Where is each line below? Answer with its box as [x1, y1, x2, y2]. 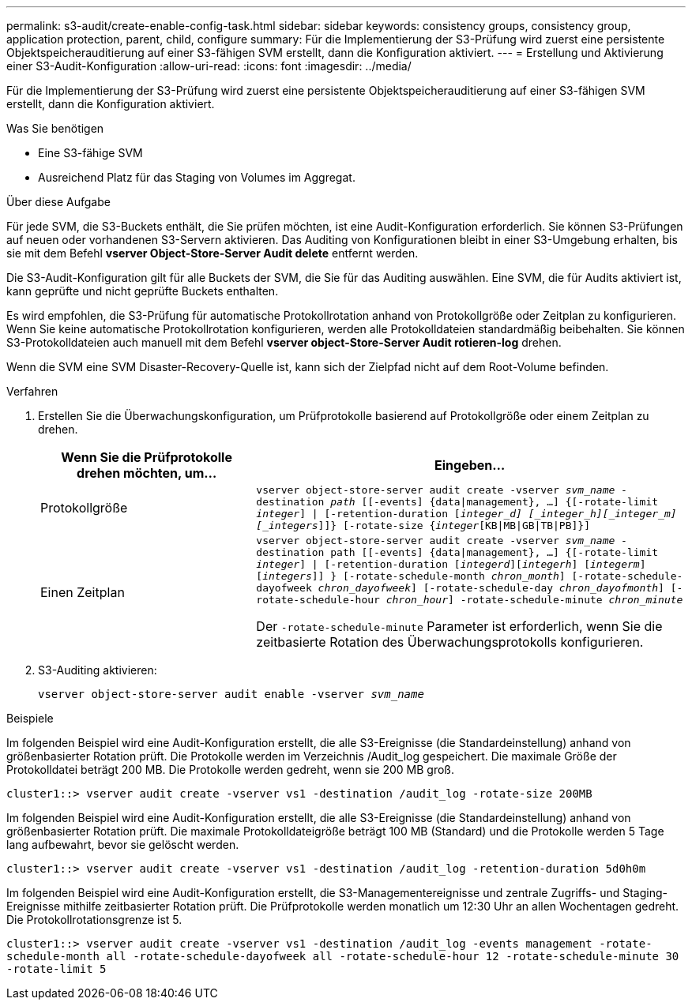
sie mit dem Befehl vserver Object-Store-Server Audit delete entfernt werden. [6, 246, 419, 260]
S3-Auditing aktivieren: [38, 663, 157, 677]
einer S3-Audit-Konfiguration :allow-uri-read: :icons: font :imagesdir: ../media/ [6, 59, 412, 73]
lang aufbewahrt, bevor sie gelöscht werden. [6, 838, 239, 851]
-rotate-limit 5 [6, 963, 107, 975]
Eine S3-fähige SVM [38, 146, 143, 160]
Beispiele [6, 711, 54, 725]
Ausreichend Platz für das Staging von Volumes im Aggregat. [38, 171, 355, 184]
